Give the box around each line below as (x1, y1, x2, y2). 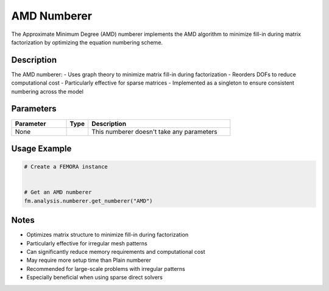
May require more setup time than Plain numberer (26, 256, 152, 264)
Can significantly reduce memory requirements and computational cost (26, 248, 205, 255)
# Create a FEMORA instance (24, 163, 108, 170)
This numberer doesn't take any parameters (91, 127, 218, 136)
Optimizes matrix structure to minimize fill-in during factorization (26, 231, 189, 239)
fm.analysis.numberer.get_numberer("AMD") (24, 197, 153, 204)
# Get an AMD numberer (24, 189, 92, 196)
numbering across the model (11, 88, 83, 95)
